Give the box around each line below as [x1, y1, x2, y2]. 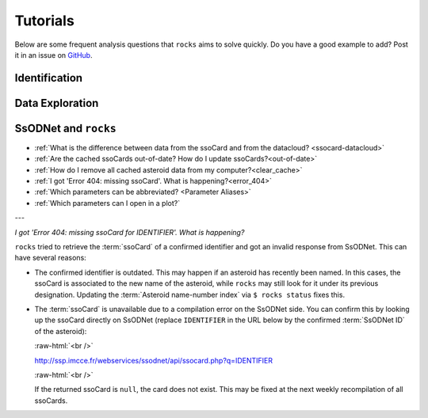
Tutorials [14, 12, 75, 29]
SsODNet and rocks [14, 121, 117, 135]
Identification [14, 71, 83, 85]
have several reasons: [14, 253, 86, 263]
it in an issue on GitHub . [14, 50, 93, 59]
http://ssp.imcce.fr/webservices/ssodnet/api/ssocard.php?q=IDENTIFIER [34, 355, 273, 365]
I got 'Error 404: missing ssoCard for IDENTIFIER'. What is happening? [14, 227, 245, 237]
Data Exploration [14, 96, 99, 110]
